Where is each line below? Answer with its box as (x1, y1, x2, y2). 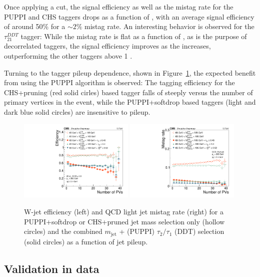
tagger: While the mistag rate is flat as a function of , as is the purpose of (20, 31, 247, 41)
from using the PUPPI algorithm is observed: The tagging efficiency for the (4, 77, 235, 88)
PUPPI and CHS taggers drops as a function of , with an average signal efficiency (4, 11, 254, 22)
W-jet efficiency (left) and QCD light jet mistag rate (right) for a (24, 206, 223, 216)
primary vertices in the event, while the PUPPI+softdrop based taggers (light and (4, 97, 256, 107)
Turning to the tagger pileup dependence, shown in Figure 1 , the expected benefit (4, 67, 256, 78)
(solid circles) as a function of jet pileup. (24, 236, 148, 246)
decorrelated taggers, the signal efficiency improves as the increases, (4, 41, 211, 51)
